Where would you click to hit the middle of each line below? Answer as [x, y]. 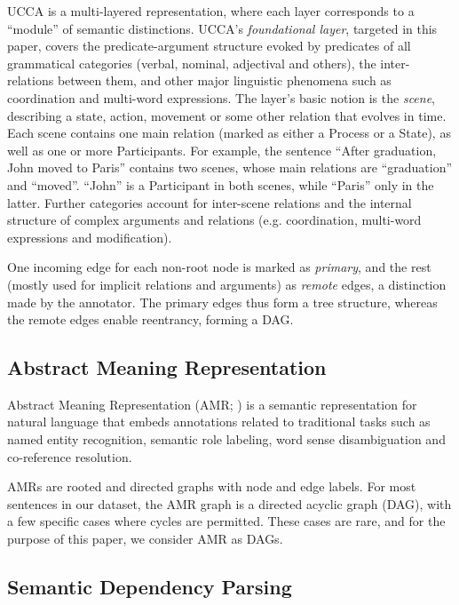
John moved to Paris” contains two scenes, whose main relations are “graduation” [230, 167]
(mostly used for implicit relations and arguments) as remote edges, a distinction [227, 284]
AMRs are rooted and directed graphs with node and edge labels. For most [212, 486]
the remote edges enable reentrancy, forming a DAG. [150, 319]
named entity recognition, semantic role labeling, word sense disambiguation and [226, 439]
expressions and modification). [90, 237]
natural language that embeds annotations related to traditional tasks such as [219, 422]
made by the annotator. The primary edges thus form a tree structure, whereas [222, 302]
